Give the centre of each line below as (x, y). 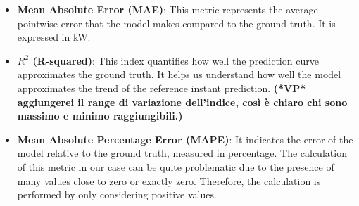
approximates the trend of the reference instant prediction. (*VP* (162, 88)
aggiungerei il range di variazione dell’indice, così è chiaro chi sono (182, 102)
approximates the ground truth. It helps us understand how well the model (179, 74)
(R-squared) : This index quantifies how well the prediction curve (176, 60)
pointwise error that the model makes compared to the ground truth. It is (176, 23)
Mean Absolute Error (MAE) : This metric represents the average (168, 9)
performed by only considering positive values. (117, 194)
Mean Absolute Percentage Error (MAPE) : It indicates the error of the (185, 139)
